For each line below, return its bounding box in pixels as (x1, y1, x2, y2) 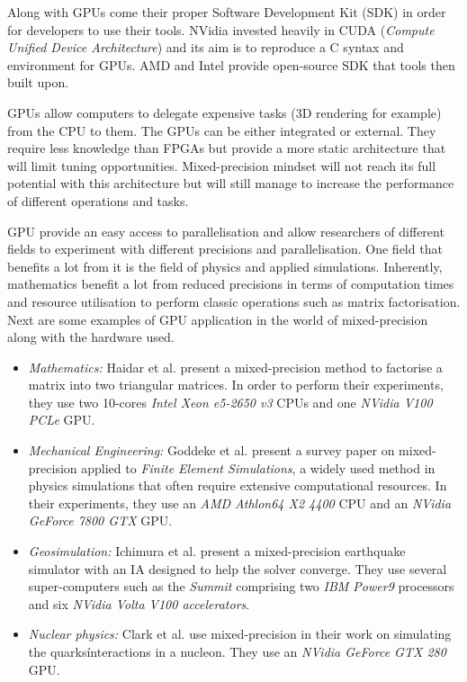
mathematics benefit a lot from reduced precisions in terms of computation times (7, 274, 454, 293)
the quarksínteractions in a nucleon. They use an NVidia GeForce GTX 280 (28, 642, 446, 660)
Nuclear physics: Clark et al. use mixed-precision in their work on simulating (28, 624, 452, 643)
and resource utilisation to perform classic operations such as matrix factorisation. (7, 292, 461, 310)
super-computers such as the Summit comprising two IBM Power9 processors (28, 577, 454, 596)
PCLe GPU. (28, 410, 95, 429)
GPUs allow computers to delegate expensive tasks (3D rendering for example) (7, 103, 442, 121)
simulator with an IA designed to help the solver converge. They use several (28, 559, 447, 578)
